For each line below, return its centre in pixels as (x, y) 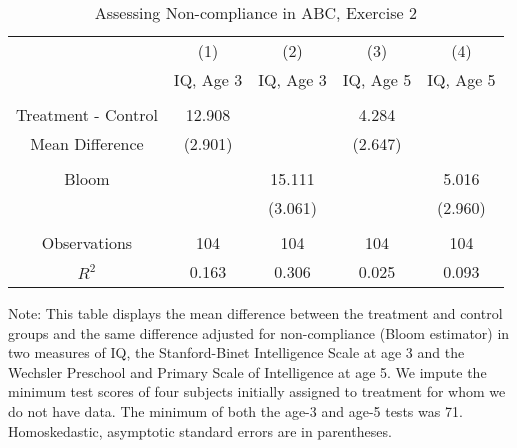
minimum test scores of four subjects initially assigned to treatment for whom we (257, 391)
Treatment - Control (87, 114)
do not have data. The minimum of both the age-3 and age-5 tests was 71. (235, 410)
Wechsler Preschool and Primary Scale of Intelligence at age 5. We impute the (247, 371)
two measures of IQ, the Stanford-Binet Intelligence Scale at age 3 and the (236, 352)
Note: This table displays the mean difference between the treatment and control (255, 313)
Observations (87, 242)
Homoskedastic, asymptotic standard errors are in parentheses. (200, 430)
